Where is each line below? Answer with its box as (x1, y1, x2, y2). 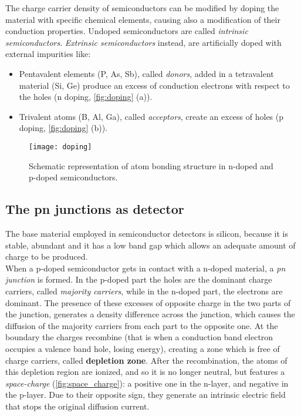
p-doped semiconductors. (29, 171, 118, 183)
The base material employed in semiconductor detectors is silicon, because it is (5, 227, 289, 239)
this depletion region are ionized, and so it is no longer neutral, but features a (5, 365, 285, 378)
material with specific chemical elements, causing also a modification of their (5, 13, 280, 25)
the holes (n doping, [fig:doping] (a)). (19, 90, 153, 103)
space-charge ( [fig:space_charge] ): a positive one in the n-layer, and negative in (5, 377, 289, 389)
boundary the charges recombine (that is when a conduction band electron (5, 331, 273, 343)
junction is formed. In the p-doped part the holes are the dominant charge (5, 273, 272, 286)
